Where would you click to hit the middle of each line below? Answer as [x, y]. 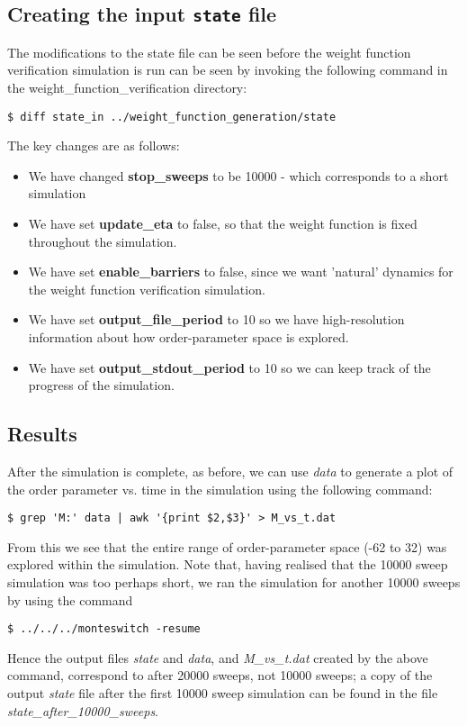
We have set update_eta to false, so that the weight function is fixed [223, 223]
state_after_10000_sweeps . [83, 710]
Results [42, 434]
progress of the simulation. [101, 385]
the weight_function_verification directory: [127, 87]
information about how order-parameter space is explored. [189, 336]
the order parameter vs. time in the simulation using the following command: [220, 489]
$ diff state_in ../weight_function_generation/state [172, 117]
